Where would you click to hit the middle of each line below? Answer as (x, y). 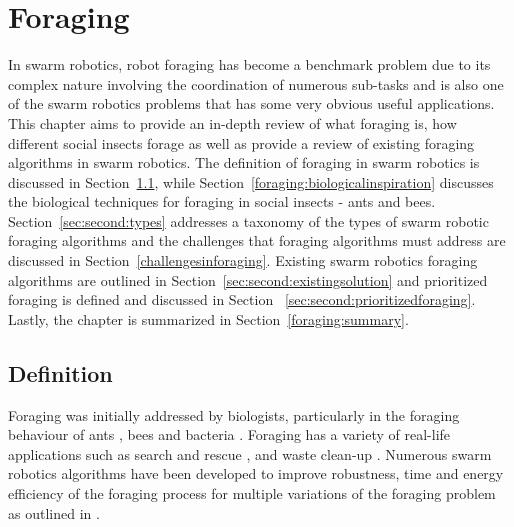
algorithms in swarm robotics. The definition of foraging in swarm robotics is (244, 162)
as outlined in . (54, 512)
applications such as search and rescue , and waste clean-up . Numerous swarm (250, 453)
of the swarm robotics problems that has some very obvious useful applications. (251, 103)
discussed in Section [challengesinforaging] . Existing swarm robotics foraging (243, 260)
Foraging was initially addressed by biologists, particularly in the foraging (234, 414)
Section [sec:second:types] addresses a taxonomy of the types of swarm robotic (248, 220)
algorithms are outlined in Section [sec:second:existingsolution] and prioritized (248, 279)
